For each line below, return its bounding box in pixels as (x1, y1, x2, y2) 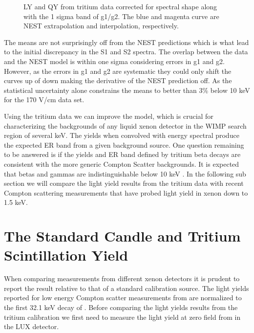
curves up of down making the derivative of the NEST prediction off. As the (4, 75, 232, 86)
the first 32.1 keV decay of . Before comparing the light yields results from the (4, 302, 238, 312)
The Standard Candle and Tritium (4, 226, 241, 246)
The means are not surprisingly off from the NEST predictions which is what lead (4, 37, 249, 47)
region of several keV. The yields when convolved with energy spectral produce (4, 130, 239, 140)
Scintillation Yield (4, 245, 128, 265)
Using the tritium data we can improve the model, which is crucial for (4, 111, 213, 121)
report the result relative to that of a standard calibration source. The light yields (4, 283, 249, 293)
